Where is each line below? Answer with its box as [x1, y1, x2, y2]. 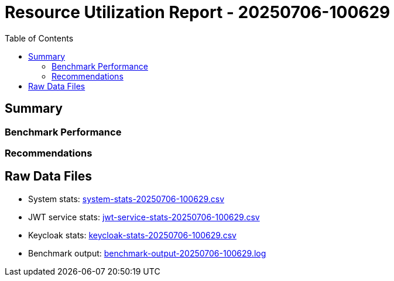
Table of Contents [5, 33, 74, 43]
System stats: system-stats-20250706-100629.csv [28, 193, 225, 204]
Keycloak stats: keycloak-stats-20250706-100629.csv [28, 230, 237, 240]
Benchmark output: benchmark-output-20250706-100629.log [28, 248, 266, 258]
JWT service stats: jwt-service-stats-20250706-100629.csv [28, 211, 260, 222]
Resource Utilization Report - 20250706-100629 [5, 2, 390, 22]
